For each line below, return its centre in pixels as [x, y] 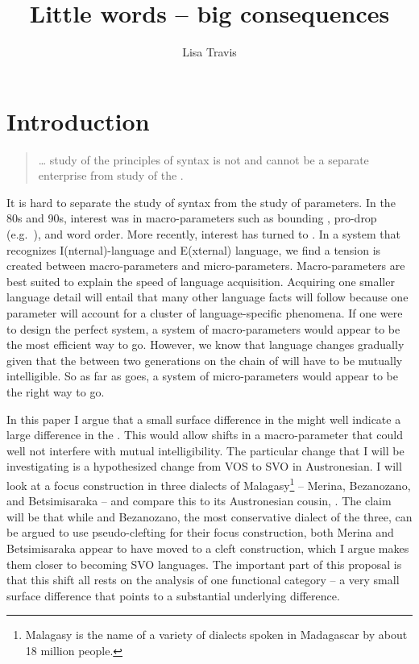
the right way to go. [56, 391]
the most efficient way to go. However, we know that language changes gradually [205, 344]
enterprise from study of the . [111, 175]
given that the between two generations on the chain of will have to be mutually [205, 360]
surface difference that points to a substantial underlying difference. [173, 595]
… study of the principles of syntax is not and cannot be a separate [203, 159]
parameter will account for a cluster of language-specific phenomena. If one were [205, 313]
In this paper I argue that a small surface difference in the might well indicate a [204, 419]
